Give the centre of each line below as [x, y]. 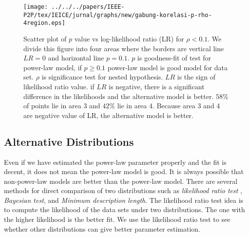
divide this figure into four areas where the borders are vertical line [124, 48]
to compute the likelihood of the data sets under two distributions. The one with [124, 209]
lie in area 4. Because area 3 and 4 [169, 106]
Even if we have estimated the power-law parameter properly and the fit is [115, 162]
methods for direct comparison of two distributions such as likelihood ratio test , [123, 190]
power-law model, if [53, 67]
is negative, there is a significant [157, 86]
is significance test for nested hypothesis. [102, 77]
